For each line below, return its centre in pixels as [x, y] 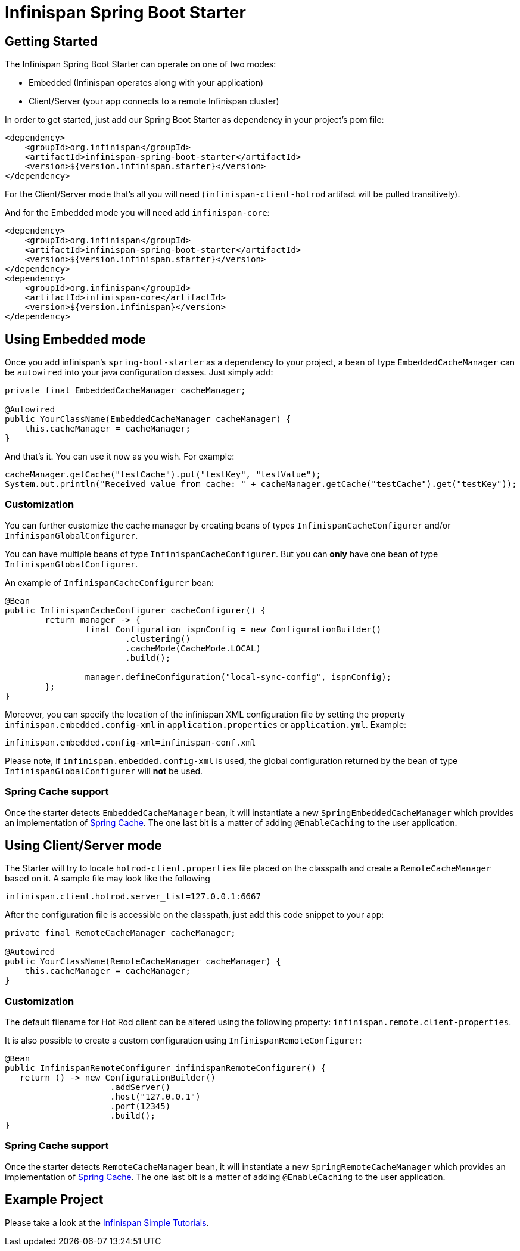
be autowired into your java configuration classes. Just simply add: [139, 372]
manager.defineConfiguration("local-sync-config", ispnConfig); [238, 677]
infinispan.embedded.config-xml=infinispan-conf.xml [130, 742]
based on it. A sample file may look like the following [108, 879]
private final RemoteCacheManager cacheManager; [120, 933]
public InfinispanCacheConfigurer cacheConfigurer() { [136, 610]
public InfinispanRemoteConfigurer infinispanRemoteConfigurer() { [166, 1068]
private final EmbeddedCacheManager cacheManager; [125, 391]
